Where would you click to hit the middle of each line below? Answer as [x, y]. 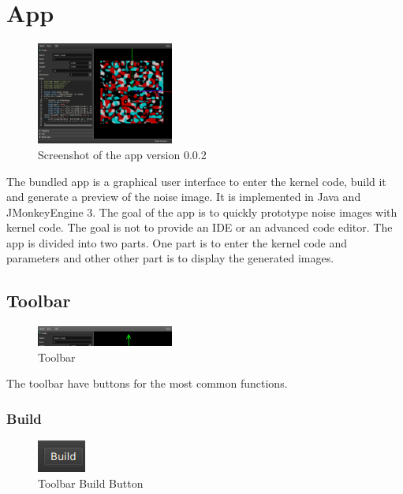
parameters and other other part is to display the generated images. [170, 258]
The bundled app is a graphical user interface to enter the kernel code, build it [196, 181]
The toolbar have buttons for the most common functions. [147, 383]
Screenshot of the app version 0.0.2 [122, 154]
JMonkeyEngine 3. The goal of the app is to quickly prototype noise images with [202, 212]
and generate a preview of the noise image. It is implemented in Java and [184, 197]
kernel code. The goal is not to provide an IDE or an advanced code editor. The [200, 227]
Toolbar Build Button [91, 483]
